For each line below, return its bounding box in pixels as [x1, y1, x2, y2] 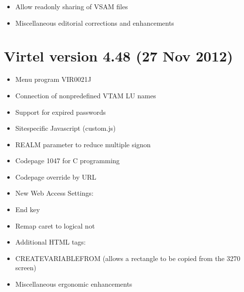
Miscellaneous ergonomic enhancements [15, 279, 132, 289]
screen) [15, 262, 36, 273]
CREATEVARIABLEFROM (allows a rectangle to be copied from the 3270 [15, 253, 241, 263]
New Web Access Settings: [15, 188, 94, 198]
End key [15, 204, 40, 215]
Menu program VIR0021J [15, 74, 91, 84]
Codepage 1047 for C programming [15, 155, 120, 166]
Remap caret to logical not [15, 220, 95, 231]
